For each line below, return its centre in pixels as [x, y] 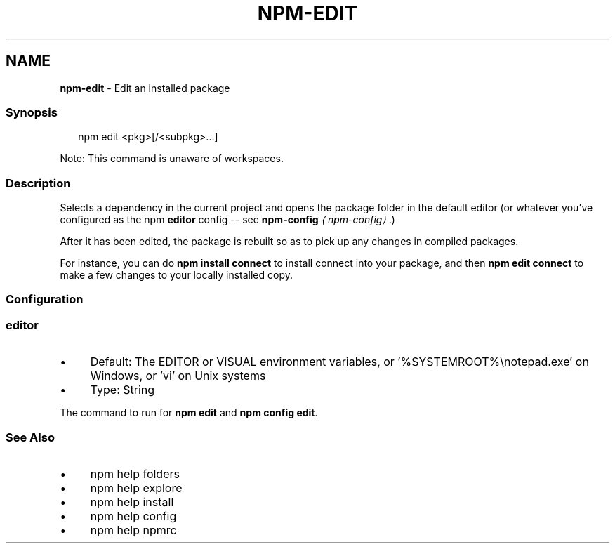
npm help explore [136, 488]
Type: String [123, 390]
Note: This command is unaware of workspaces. [172, 159]
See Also [30, 437]
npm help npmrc [133, 530]
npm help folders [135, 474]
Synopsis [32, 112]
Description [38, 183]
